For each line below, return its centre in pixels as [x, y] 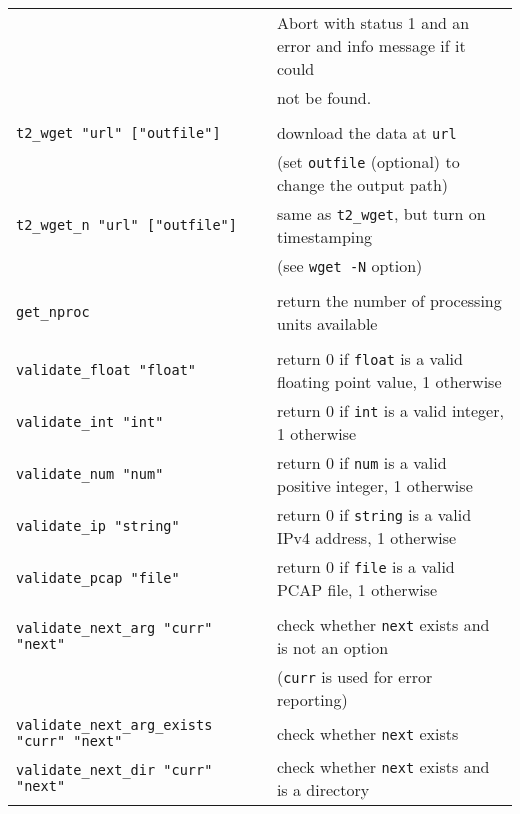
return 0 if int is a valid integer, [390, 410]
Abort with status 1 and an [373, 22]
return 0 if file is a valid [365, 566]
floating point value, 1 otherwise [389, 381]
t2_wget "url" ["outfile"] [118, 132]
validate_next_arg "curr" [114, 628]
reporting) [312, 699]
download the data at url [366, 132]
